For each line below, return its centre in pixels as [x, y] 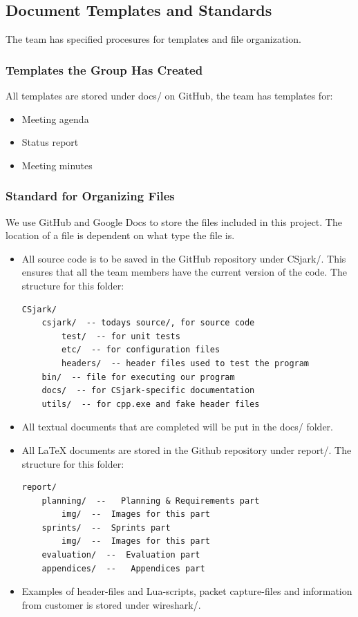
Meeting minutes [57, 165]
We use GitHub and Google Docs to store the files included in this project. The [174, 221]
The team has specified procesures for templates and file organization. [153, 39]
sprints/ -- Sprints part [106, 528]
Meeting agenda [55, 118]
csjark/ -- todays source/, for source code [148, 323]
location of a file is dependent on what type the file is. [120, 235]
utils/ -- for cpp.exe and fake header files [151, 404]
